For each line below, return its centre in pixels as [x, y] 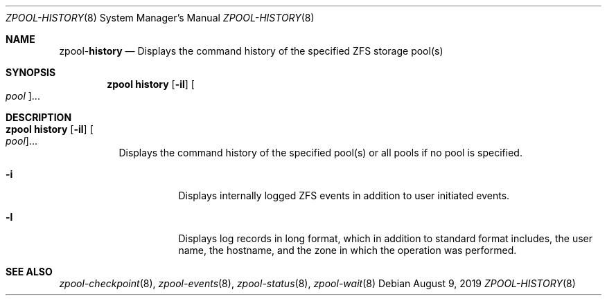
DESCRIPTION [39, 117]
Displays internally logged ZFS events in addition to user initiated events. [344, 195]
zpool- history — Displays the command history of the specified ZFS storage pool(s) [251, 51]
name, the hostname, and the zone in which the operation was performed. [348, 250]
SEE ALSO [29, 272]
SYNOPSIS [31, 72]
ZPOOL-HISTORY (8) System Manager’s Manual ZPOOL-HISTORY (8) [160, 18]
